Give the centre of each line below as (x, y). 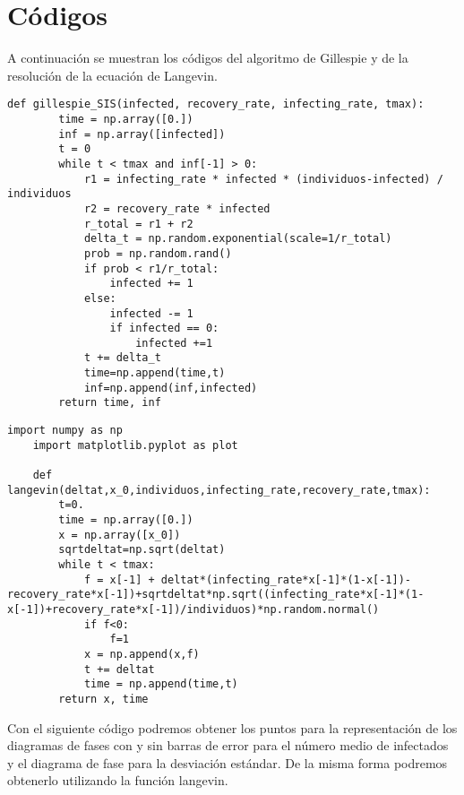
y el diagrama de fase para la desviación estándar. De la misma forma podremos (228, 762)
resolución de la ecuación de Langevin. (112, 75)
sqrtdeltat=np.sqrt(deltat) (142, 550)
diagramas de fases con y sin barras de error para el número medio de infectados (228, 745)
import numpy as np (65, 431)
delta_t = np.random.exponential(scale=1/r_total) (238, 239)
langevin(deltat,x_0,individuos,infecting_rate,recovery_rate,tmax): (219, 490)
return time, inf (110, 403)
